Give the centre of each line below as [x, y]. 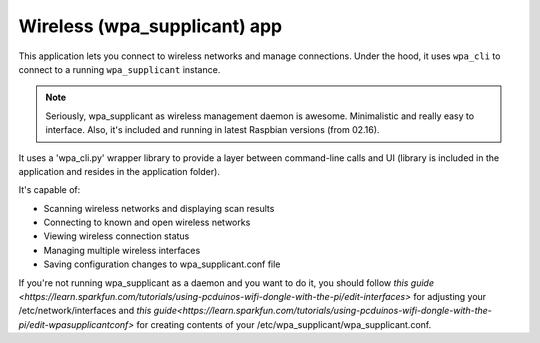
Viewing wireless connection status [116, 236]
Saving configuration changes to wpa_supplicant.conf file [162, 264]
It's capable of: [49, 190]
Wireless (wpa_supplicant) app [150, 26]
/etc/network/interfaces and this [85, 311]
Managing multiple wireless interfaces [122, 250]
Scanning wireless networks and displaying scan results [159, 208]
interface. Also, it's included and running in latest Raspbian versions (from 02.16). [212, 130]
